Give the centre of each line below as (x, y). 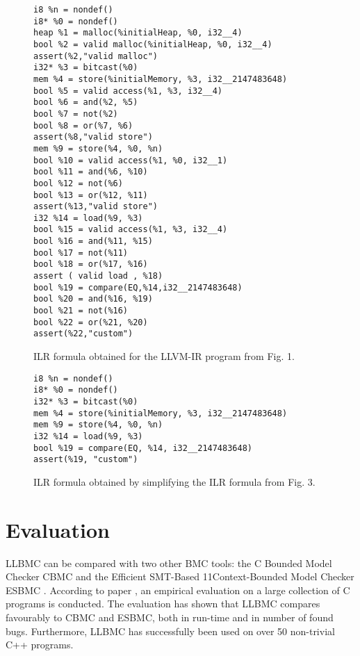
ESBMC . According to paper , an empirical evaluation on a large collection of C (178, 590)
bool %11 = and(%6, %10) (91, 172)
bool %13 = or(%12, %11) (91, 195)
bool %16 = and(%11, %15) (93, 241)
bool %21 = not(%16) (81, 311)
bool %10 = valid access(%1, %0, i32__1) (131, 160)
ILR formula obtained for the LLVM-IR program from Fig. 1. (164, 356)
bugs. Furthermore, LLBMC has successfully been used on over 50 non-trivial (170, 631)
